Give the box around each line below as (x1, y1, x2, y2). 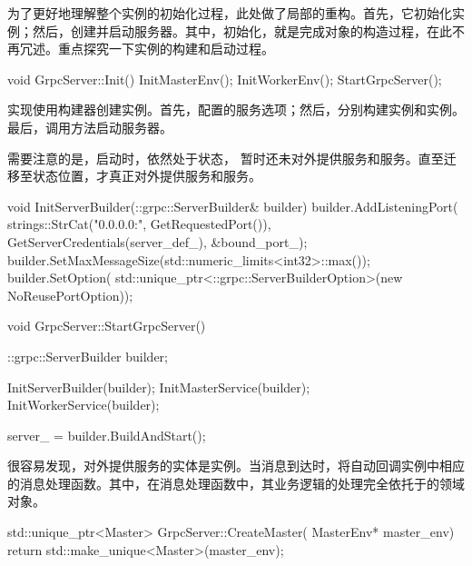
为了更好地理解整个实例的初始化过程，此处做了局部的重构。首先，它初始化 (7, 4, 452, 22)
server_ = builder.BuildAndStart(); (7, 425, 206, 444)
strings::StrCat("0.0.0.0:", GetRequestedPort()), (7, 214, 271, 233)
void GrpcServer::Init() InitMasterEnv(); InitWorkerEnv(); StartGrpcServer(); (7, 69, 442, 88)
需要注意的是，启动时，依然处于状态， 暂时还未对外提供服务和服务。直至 (7, 148, 444, 167)
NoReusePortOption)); (7, 285, 133, 304)
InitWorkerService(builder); (7, 395, 160, 414)
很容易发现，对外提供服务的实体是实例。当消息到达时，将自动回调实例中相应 (7, 456, 465, 475)
